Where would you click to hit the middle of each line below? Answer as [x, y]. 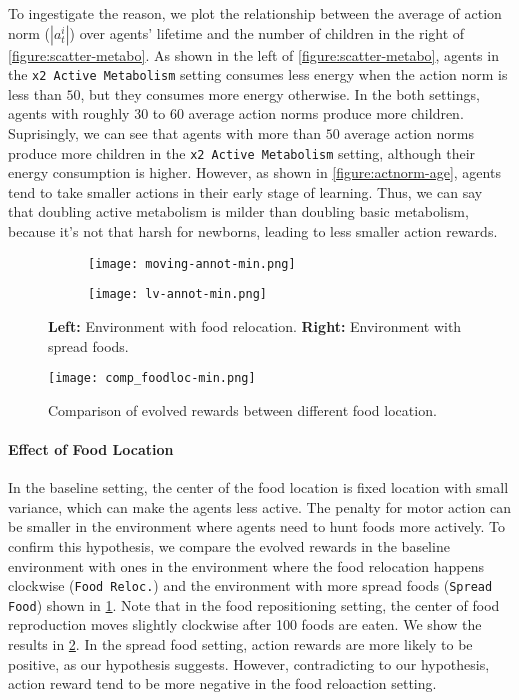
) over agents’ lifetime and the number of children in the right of [267, 32]
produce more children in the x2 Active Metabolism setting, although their [242, 152]
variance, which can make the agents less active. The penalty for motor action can [260, 506]
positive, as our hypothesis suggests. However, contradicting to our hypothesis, [249, 663]
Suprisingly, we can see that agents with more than [164, 133]
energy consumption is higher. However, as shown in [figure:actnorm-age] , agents [254, 172]
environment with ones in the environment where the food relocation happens [246, 565]
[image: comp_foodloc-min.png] [152, 378]
